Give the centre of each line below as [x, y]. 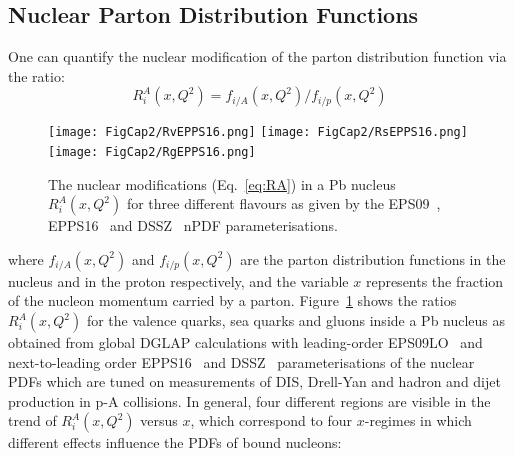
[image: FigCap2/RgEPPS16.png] [152, 152]
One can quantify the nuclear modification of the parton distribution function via [257, 56]
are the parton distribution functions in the [373, 258]
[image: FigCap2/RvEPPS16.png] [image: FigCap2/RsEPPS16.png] [258, 132]
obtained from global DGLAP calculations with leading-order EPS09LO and [245, 342]
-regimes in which [418, 420]
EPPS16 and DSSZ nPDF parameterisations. [193, 225]
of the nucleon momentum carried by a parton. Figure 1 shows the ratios [232, 300]
